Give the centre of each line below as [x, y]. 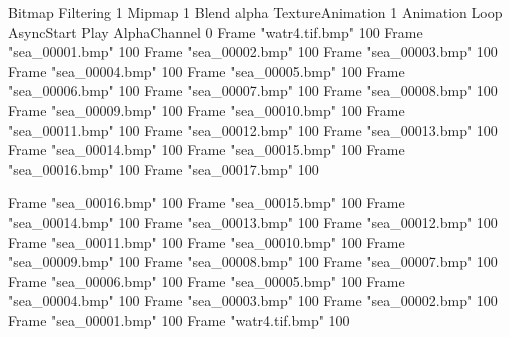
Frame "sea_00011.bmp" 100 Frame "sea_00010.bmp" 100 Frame [206, 241]
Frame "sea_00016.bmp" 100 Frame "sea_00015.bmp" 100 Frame [206, 202]
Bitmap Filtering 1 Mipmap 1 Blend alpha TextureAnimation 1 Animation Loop [255, 12]
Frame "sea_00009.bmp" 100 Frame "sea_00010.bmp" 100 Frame [206, 109]
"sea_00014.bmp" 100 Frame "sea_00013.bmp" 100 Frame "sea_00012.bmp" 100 [253, 221]
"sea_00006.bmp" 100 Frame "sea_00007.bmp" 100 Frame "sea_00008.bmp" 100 [253, 90]
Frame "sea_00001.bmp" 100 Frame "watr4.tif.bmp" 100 [179, 319]
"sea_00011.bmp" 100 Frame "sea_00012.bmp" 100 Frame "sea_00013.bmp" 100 [253, 129]
